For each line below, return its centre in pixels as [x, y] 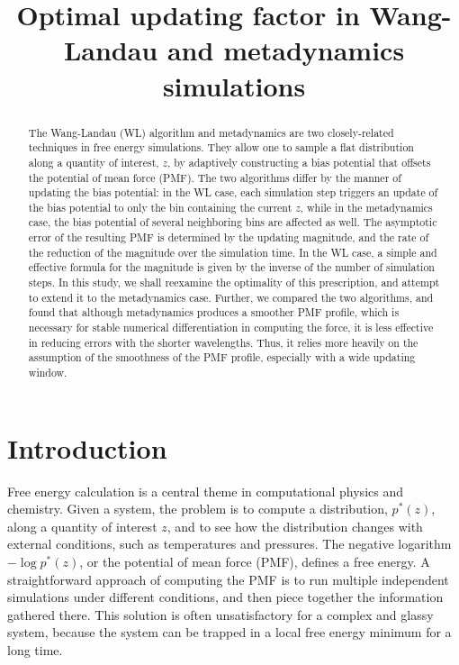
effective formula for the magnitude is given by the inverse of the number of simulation [231, 267]
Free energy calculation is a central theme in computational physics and [205, 491]
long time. [35, 649]
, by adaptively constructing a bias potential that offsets [299, 162]
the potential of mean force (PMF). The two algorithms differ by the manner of [215, 177]
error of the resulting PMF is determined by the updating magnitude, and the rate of [229, 237]
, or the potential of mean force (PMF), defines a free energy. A [255, 562]
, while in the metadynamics [366, 207]
